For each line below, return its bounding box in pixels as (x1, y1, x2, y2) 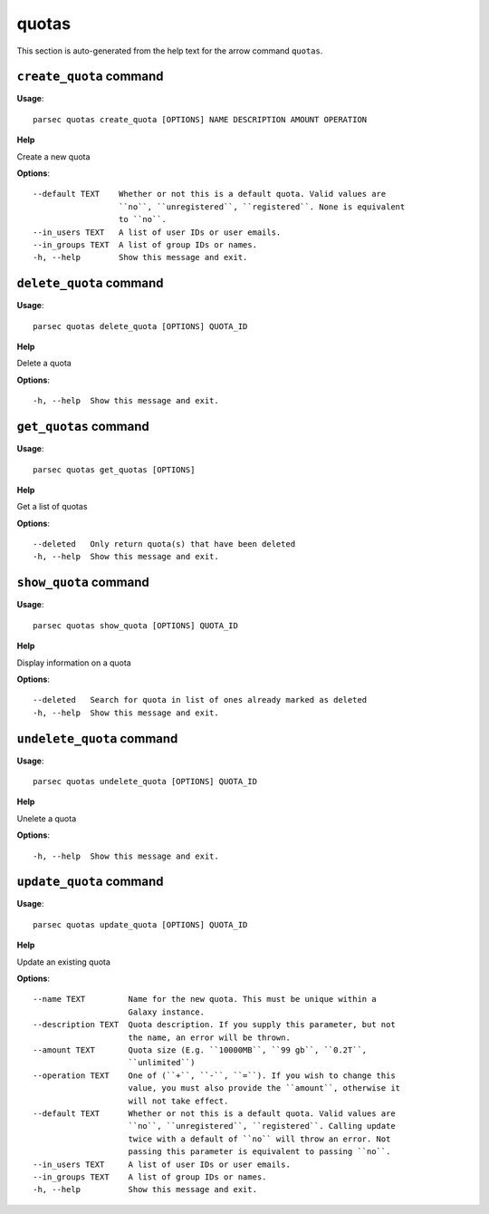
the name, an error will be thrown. (128, 1032, 292, 1043)
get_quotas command (16, 419, 149, 434)
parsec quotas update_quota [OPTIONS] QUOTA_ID (33, 919, 248, 929)
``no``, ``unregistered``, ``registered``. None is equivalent (118, 201, 406, 212)
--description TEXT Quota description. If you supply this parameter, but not (33, 1020, 396, 1030)
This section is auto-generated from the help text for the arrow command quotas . (16, 45, 323, 56)
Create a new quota (16, 151, 91, 162)
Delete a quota (16, 358, 72, 369)
